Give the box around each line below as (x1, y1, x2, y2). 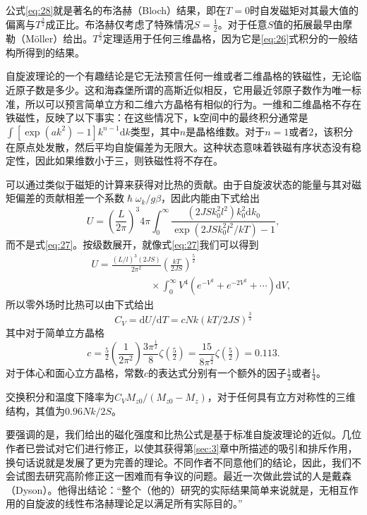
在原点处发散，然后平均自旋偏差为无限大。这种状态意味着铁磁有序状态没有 (6, 139, 351, 154)
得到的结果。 (25, 44, 85, 59)
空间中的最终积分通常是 (199, 110, 308, 125)
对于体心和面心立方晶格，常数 (6, 365, 144, 380)
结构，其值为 (6, 403, 65, 418)
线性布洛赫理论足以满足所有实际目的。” (64, 496, 243, 511)
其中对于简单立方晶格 (6, 325, 104, 340)
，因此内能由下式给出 (161, 190, 260, 205)
